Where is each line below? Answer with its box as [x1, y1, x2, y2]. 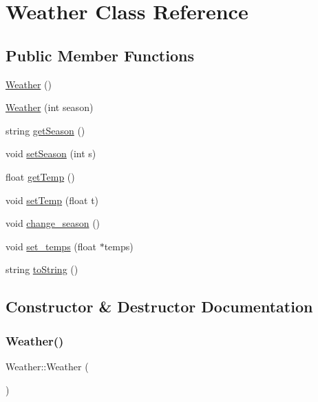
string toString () [6, 262, 78, 277]
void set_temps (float [6, 239, 96, 253]
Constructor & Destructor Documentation [6, 296, 313, 317]
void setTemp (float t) [6, 192, 99, 207]
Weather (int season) [6, 100, 94, 114]
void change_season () [6, 216, 100, 230]
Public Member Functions [6, 44, 194, 66]
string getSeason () [6, 123, 85, 137]
